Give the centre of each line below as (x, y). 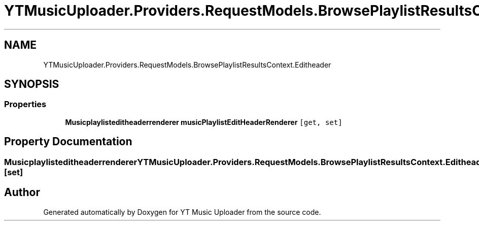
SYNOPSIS (32, 84)
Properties (25, 104)
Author (22, 192)
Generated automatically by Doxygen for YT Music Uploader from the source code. (182, 212)
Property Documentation (68, 142)
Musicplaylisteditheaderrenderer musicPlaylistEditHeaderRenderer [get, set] (204, 122)
